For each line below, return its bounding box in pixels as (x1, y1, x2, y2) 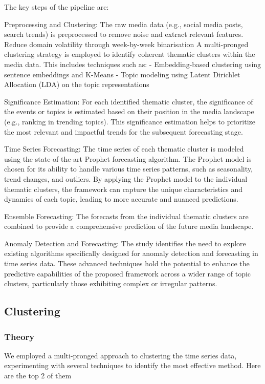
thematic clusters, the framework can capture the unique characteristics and (4, 183, 243, 194)
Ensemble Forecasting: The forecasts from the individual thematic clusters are (4, 210, 249, 221)
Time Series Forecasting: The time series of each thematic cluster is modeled (4, 143, 244, 154)
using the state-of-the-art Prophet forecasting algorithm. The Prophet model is (4, 153, 252, 164)
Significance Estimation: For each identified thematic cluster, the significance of (4, 96, 253, 106)
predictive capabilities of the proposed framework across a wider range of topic (4, 268, 251, 279)
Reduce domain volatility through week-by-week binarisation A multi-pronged (4, 38, 249, 49)
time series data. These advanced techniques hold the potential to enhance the (4, 258, 250, 269)
